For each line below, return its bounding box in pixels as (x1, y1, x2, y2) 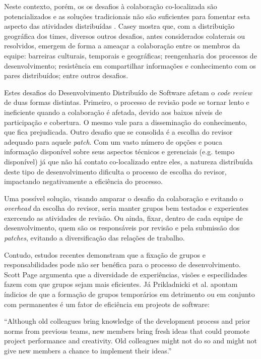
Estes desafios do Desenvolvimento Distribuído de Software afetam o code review (4, 87, 252, 97)
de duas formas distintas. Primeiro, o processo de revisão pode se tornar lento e (4, 97, 249, 107)
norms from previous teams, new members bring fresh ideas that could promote (4, 325, 250, 336)
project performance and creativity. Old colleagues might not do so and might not (4, 335, 257, 346)
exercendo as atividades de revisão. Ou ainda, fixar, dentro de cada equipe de (4, 212, 243, 223)
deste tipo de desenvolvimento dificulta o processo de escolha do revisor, (4, 166, 227, 176)
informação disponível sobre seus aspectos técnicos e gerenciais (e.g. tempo (4, 146, 235, 157)
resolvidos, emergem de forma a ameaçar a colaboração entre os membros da (4, 40, 240, 51)
